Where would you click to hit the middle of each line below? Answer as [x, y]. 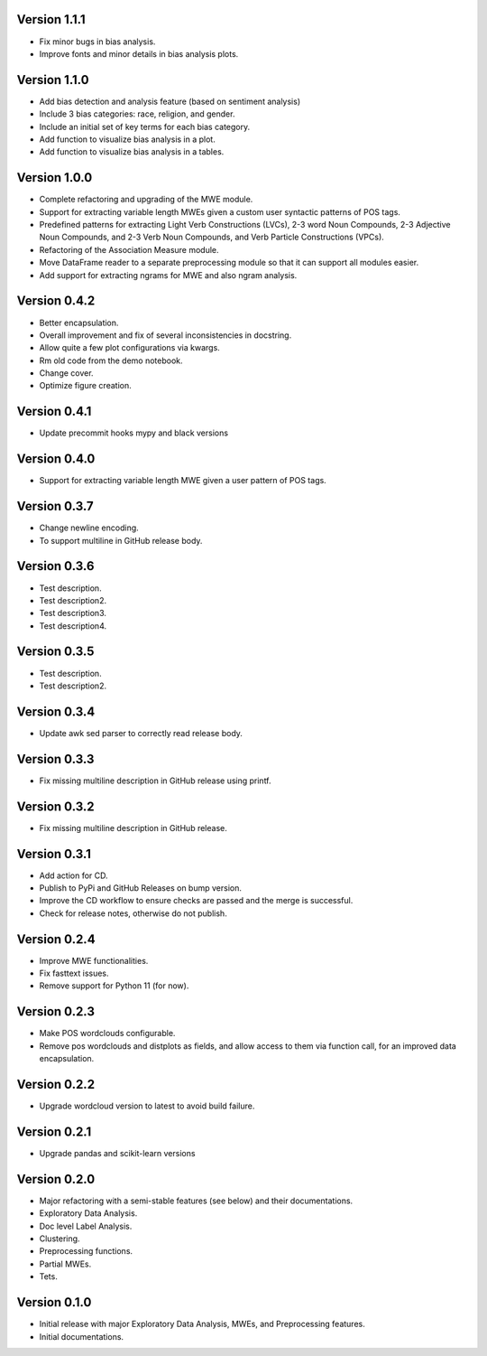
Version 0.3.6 [55, 566]
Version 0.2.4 [56, 939]
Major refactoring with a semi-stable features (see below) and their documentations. [196, 1201]
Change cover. [66, 373]
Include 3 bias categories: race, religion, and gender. [137, 114]
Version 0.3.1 [54, 854]
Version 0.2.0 [56, 1179]
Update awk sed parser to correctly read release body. [141, 733]
